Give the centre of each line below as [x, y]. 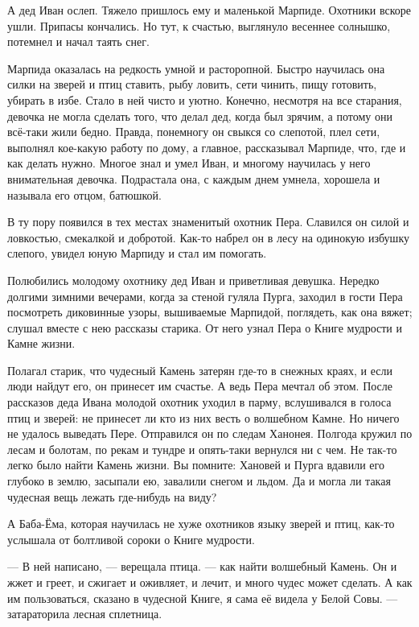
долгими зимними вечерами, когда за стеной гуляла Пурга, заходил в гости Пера [205, 296]
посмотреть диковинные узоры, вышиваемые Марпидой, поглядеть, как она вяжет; [210, 312]
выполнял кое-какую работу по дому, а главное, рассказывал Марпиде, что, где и [207, 147]
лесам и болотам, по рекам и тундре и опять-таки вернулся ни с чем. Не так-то [202, 449]
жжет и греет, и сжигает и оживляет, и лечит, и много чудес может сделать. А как [210, 582]
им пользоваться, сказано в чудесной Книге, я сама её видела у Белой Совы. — [203, 598]
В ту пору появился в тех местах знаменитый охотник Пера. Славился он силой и [208, 222]
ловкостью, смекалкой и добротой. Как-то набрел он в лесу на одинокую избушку [208, 237]
